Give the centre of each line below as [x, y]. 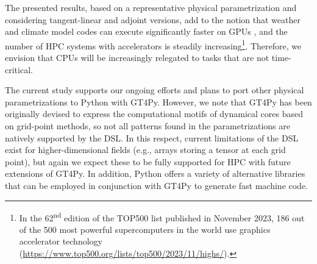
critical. [19, 69]
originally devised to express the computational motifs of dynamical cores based [154, 114]
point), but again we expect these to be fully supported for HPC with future [148, 161]
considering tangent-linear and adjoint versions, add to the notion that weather [153, 19]
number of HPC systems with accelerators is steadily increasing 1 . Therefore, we [153, 45]
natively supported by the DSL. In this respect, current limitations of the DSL [152, 137]
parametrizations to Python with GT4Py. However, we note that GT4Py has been [158, 102]
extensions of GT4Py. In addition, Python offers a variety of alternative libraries [155, 173]
